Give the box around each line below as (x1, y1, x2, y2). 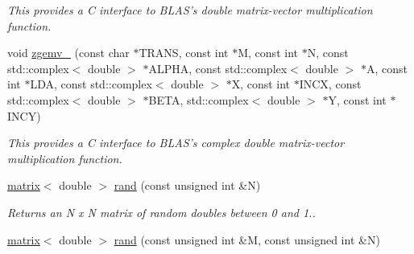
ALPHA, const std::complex (148, 59, 288, 76)
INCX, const (299, 76, 362, 92)
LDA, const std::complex (30, 76, 152, 92)
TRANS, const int (139, 44, 229, 61)
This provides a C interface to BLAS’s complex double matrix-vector (7, 134, 345, 151)
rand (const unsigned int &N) (114, 177, 261, 194)
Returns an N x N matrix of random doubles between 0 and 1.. (7, 203, 316, 220)
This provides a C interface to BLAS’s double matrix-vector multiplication (7, 2, 373, 18)
